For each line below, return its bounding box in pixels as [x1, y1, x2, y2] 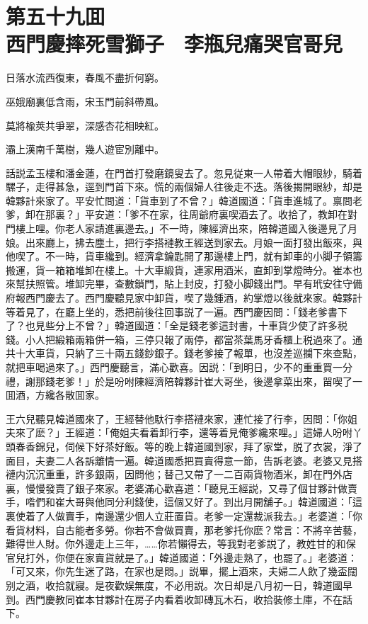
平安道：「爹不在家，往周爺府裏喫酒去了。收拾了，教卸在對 [84, 207, 357, 222]
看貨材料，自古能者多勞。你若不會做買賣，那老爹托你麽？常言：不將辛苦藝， [6, 522, 362, 537]
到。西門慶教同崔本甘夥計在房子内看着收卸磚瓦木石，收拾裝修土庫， [6, 591, 323, 606]
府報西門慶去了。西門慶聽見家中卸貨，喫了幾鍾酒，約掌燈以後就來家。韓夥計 [6, 290, 362, 305]
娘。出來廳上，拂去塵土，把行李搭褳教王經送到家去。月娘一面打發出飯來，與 [6, 234, 362, 249]
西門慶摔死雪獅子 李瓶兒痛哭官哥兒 [6, 29, 343, 58]
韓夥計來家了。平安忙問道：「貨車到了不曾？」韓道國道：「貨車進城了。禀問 [6, 193, 352, 208]
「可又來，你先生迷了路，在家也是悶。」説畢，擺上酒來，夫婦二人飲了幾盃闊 [6, 564, 357, 579]
